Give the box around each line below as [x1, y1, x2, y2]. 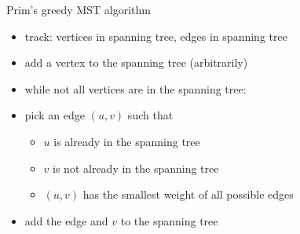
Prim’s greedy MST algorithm [6, 2, 151, 17]
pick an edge [24, 107, 86, 123]
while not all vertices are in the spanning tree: [24, 80, 247, 97]
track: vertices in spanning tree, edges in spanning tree [24, 27, 287, 44]
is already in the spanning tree [53, 133, 200, 149]
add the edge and [24, 212, 108, 229]
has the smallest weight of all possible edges [82, 186, 294, 203]
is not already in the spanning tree [53, 159, 219, 176]
